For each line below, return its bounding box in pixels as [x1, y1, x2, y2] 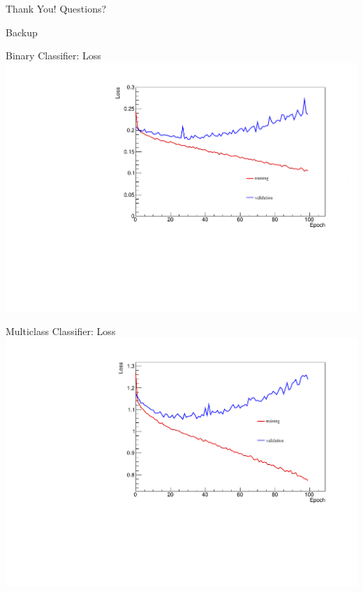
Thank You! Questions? [6, 1, 107, 15]
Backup [6, 24, 38, 39]
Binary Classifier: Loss [6, 48, 101, 63]
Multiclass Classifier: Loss [6, 323, 116, 338]
